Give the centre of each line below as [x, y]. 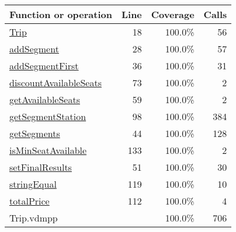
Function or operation [61, 14]
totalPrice [29, 201]
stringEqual [33, 184]
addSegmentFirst [44, 66]
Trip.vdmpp [34, 218]
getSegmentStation [48, 116]
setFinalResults [41, 167]
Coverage [173, 14]
